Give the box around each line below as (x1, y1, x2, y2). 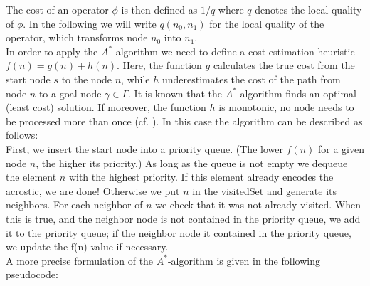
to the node (61, 71, 112, 86)
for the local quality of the (209, 16, 324, 31)
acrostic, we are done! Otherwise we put (6, 183, 180, 198)
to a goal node (38, 85, 102, 100)
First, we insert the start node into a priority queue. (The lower (6, 141, 283, 156)
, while (121, 71, 150, 86)
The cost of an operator (6, 2, 109, 16)
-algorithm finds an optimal (236, 85, 356, 100)
